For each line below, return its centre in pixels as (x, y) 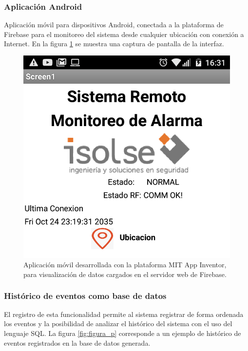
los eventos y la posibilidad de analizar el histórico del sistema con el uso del (118, 323)
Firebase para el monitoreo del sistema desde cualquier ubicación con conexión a (124, 34)
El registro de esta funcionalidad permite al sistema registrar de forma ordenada (124, 314)
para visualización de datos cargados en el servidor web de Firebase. (125, 274)
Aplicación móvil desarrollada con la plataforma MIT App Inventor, (125, 265)
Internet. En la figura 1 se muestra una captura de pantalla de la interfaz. (114, 44)
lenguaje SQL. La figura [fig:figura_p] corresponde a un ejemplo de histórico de (123, 333)
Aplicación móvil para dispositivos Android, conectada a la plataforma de (114, 25)
